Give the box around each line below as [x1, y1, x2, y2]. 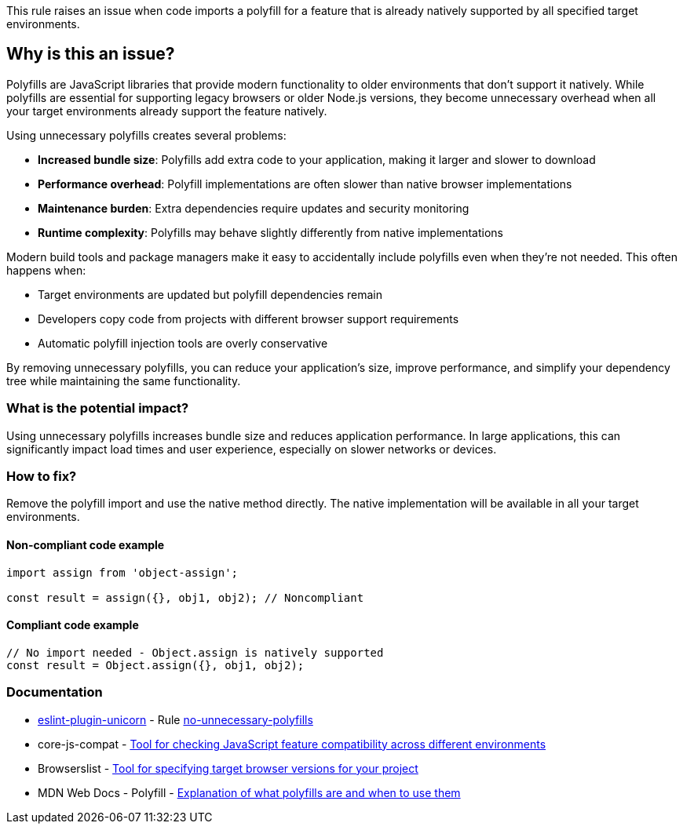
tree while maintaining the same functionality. [6, 373, 241, 388]
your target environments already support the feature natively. [6, 104, 327, 118]
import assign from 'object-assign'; [6, 566, 239, 579]
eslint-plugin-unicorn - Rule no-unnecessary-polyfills [38, 712, 313, 726]
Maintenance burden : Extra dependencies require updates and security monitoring [38, 201, 469, 215]
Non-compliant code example [6, 537, 165, 552]
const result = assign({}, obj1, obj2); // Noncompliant [6, 591, 364, 604]
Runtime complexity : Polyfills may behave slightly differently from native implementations [38, 225, 503, 239]
